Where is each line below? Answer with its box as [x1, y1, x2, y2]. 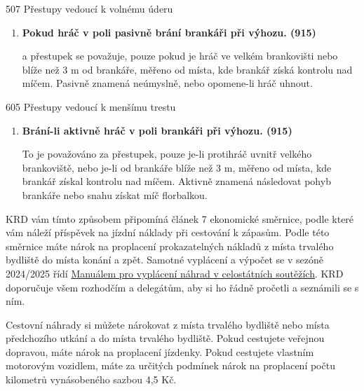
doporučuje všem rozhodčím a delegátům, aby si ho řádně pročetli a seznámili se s [6, 280, 359, 294]
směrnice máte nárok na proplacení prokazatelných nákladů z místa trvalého [6, 238, 334, 253]
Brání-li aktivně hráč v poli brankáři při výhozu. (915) [22, 123, 292, 137]
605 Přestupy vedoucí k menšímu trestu [6, 99, 176, 114]
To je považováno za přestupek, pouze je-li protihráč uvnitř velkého [22, 146, 312, 161]
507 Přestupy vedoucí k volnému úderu [6, 1, 173, 15]
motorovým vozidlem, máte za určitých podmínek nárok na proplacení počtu [6, 358, 335, 373]
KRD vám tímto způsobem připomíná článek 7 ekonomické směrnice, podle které [6, 211, 354, 226]
